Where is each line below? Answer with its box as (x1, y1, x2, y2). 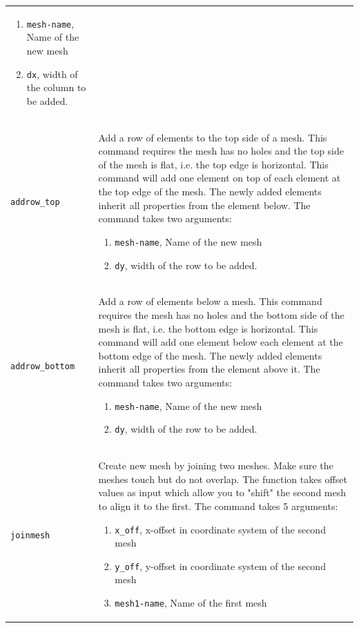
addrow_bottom (10, 361, 75, 371)
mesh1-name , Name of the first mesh (115, 596, 267, 609)
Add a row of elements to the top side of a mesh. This (98, 130, 327, 144)
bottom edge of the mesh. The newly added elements (98, 348, 322, 362)
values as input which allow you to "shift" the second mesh (98, 485, 347, 500)
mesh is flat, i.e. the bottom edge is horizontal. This (98, 321, 318, 335)
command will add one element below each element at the (98, 335, 343, 349)
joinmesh (10, 530, 50, 540)
